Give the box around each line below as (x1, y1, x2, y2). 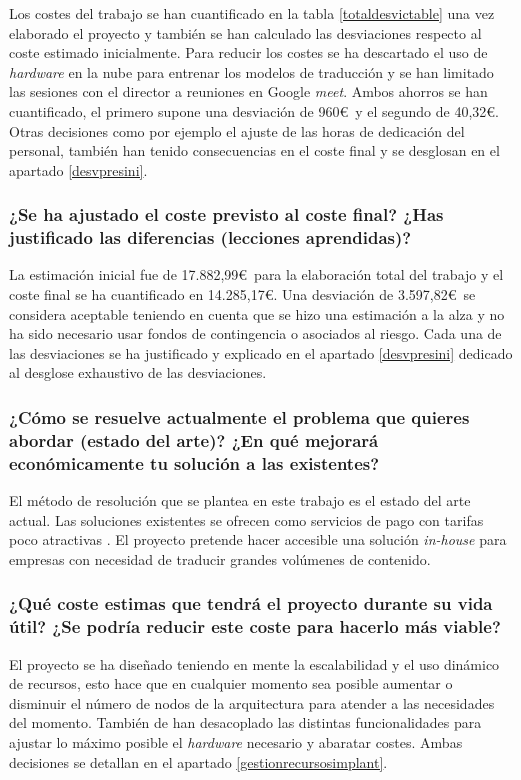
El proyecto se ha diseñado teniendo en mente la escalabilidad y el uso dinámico (9, 653, 500, 674)
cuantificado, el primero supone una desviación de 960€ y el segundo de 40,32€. (9, 100, 499, 121)
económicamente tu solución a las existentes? (9, 450, 380, 475)
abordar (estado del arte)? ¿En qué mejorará (9, 427, 379, 452)
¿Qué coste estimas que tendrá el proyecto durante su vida (9, 591, 493, 616)
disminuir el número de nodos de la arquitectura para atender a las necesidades (9, 692, 495, 713)
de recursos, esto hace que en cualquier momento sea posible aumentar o (9, 673, 453, 694)
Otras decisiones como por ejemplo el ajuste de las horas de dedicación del (9, 120, 465, 141)
